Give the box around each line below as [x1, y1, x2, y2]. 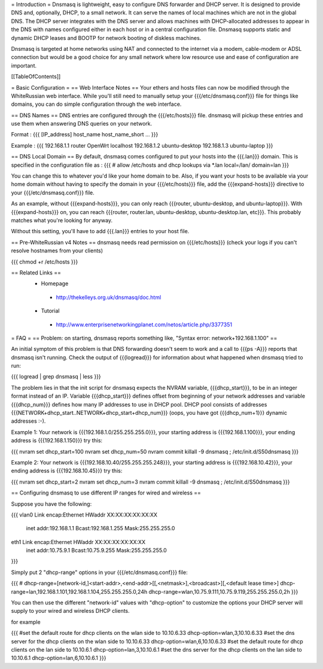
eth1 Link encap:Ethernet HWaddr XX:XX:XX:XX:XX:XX [11, 538, 146, 545]
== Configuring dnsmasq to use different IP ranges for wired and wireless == [11, 489, 202, 496]
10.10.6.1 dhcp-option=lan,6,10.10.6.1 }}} [11, 655, 106, 662]
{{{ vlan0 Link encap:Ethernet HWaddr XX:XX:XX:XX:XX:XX [11, 511, 158, 518]
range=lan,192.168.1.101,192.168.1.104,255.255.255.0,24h [11, 588, 148, 595]
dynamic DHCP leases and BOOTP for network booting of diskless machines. [11, 34, 202, 41]
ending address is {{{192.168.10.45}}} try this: [11, 467, 123, 475]
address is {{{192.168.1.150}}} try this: [11, 437, 103, 444]
